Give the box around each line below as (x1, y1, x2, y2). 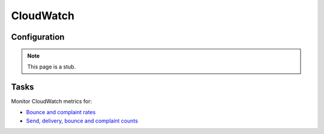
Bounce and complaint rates (26, 109, 96, 116)
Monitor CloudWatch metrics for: (11, 97, 92, 105)
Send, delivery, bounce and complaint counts (26, 117, 138, 124)
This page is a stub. (27, 63, 76, 70)
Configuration (11, 32, 65, 42)
